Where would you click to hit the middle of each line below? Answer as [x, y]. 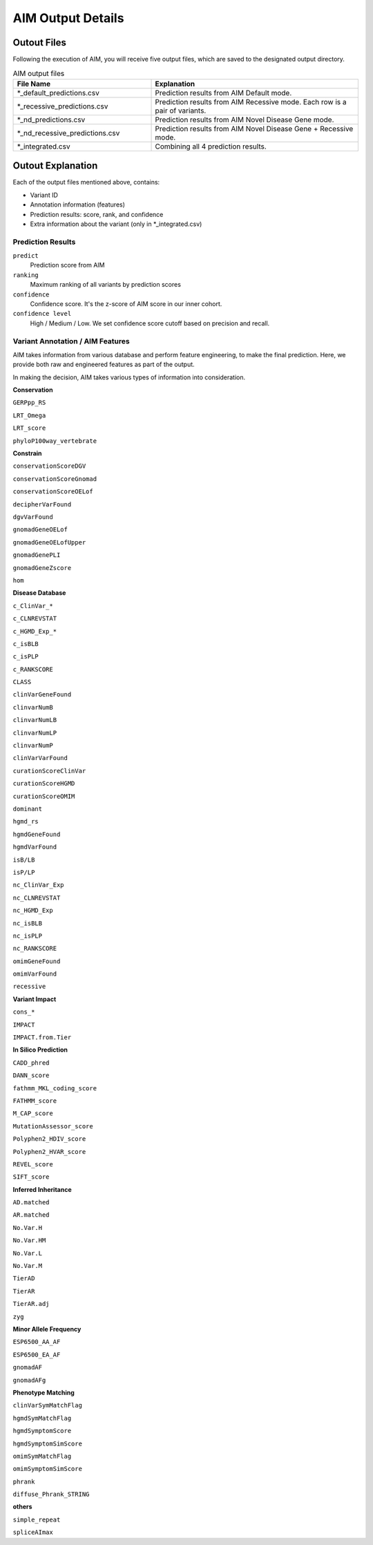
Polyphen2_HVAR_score [49, 1151]
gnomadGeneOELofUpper [49, 542]
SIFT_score [31, 1177]
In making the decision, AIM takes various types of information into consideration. [129, 377]
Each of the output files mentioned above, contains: [86, 182]
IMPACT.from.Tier [42, 1037]
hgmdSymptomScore [42, 1431]
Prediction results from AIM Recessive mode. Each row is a [251, 102]
